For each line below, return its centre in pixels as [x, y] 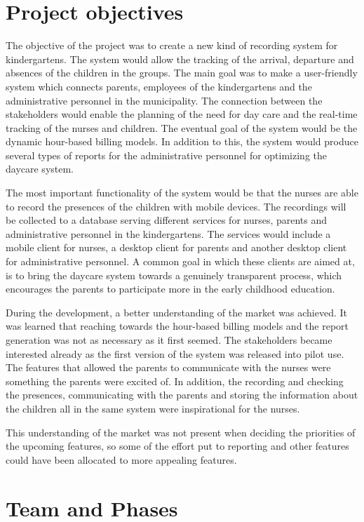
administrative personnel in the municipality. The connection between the [164, 100]
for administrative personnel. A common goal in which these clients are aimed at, [180, 261]
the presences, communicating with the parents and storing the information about [182, 395]
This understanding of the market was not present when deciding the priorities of [181, 432]
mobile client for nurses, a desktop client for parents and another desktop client [176, 247]
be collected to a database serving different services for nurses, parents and [167, 220]
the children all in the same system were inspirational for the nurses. [153, 408]
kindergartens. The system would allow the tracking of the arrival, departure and [180, 59]
